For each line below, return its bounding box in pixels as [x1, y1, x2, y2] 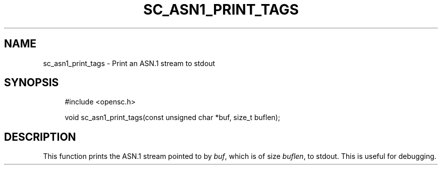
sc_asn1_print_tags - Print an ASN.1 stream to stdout [43, 59, 215, 68]
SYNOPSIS [4, 76, 59, 89]
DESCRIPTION [4, 130, 76, 143]
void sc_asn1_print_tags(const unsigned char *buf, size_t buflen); [65, 113, 281, 122]
